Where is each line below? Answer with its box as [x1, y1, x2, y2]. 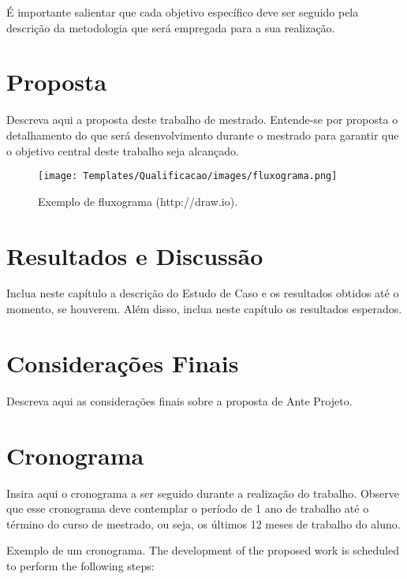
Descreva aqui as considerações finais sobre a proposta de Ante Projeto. [6, 392, 353, 409]
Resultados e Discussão [6, 239, 263, 271]
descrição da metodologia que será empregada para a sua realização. [6, 19, 335, 35]
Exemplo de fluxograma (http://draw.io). [38, 192, 238, 209]
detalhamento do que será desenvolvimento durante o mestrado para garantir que [6, 126, 399, 143]
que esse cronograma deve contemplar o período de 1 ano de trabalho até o [6, 500, 369, 517]
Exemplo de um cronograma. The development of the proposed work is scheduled [6, 542, 399, 558]
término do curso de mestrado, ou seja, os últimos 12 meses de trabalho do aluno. [6, 515, 401, 532]
